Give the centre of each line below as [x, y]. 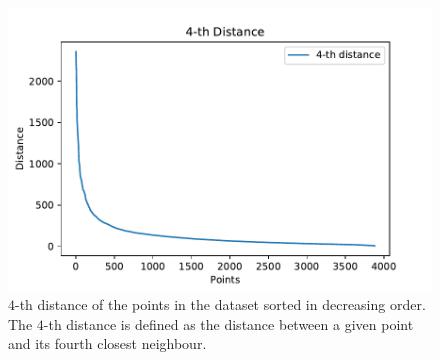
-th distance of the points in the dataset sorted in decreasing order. [220, 304]
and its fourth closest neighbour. [107, 343]
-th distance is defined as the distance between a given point [228, 323]
